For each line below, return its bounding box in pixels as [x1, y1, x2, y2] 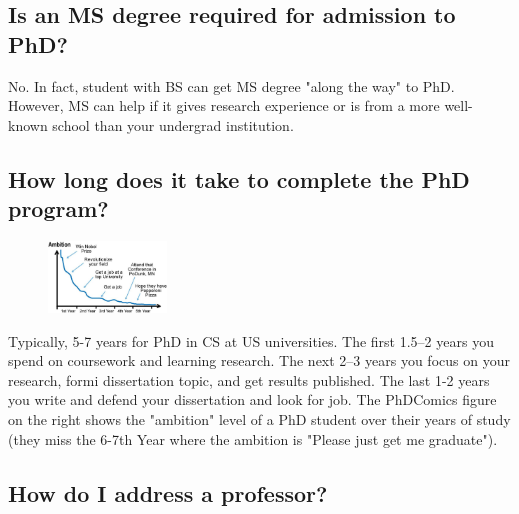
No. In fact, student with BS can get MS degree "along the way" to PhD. [8, 75, 455, 96]
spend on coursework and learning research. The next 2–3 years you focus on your [8, 350, 510, 371]
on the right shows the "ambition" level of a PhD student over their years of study [8, 408, 511, 429]
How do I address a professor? [8, 477, 328, 508]
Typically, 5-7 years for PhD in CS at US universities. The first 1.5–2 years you [8, 330, 494, 351]
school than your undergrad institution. [52, 114, 294, 135]
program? [8, 193, 109, 224]
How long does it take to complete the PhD [8, 163, 470, 194]
